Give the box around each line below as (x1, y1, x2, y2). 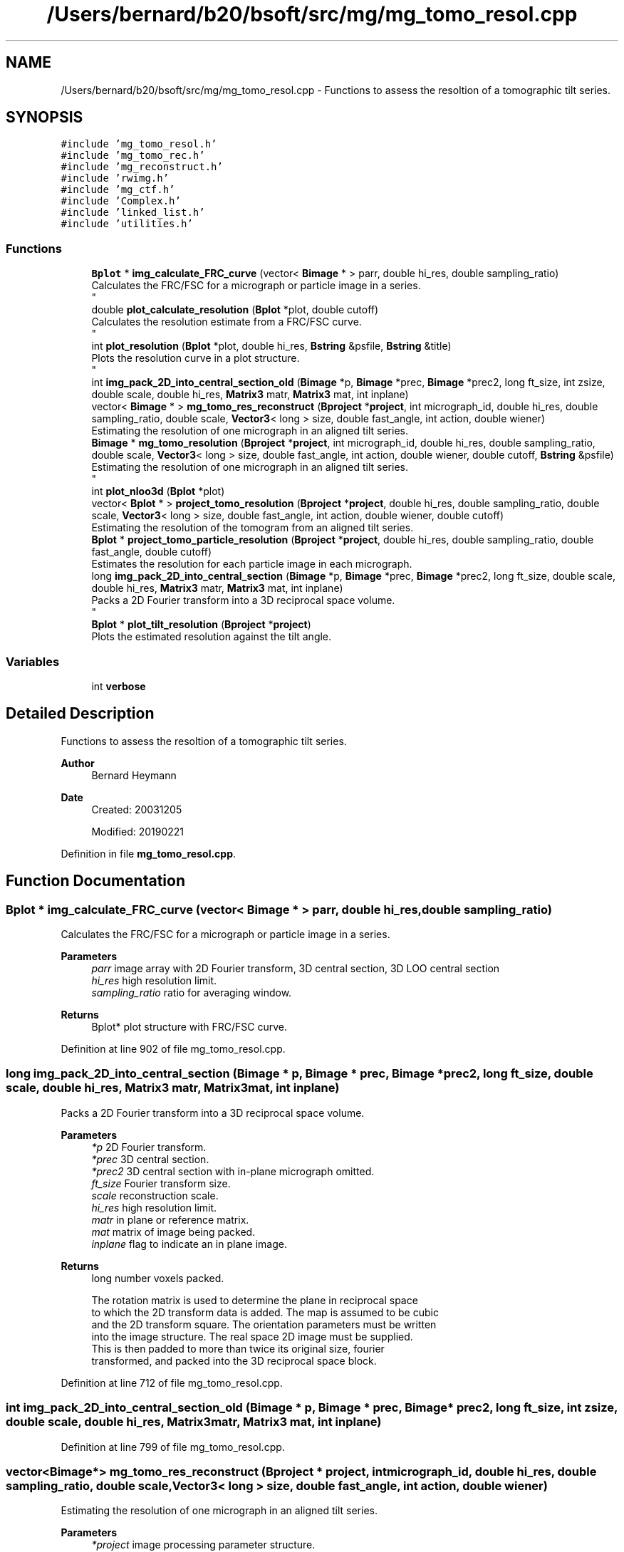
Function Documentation (6, 872, 185, 890)
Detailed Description (6, 704, 155, 723)
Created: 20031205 (91, 803, 182, 816)
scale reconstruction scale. (91, 1189, 219, 1202)
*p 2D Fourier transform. (91, 1140, 207, 1153)
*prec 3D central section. (91, 1152, 209, 1165)
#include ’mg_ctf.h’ (61, 184, 175, 196)
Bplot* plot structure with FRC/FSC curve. (91, 1021, 287, 1033)
